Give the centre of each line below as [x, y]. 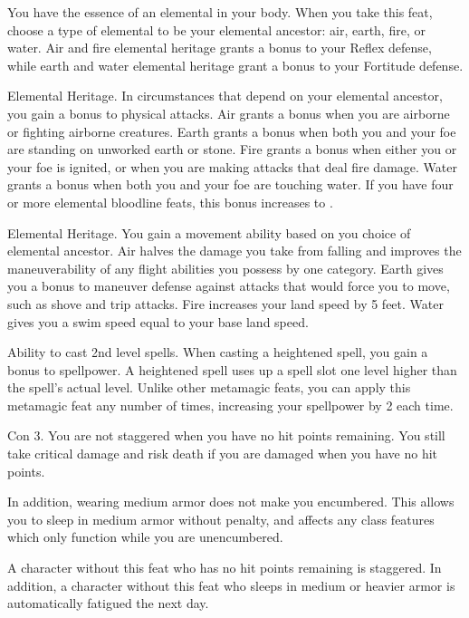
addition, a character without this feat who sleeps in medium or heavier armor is [231, 585]
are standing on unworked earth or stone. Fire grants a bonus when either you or [232, 149]
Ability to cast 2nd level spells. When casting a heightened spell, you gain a [218, 352]
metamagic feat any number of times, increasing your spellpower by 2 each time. [230, 405]
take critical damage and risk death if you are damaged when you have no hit [223, 454]
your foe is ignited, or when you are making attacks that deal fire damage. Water [232, 166]
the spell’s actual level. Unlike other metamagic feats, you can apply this [209, 387]
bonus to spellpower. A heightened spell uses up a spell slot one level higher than [232, 369]
